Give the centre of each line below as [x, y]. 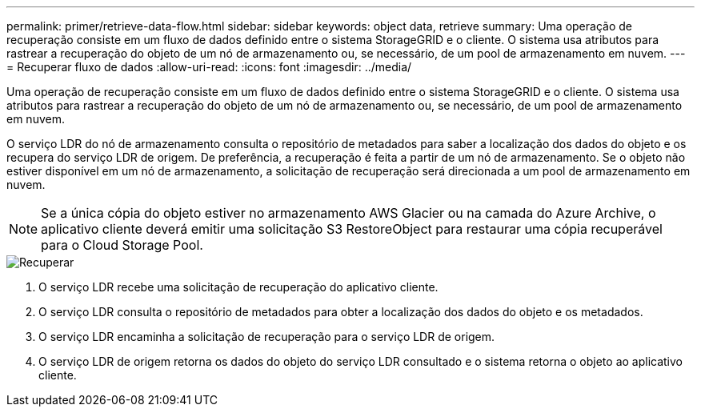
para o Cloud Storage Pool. [122, 245]
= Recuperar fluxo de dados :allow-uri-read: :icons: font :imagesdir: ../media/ [209, 67]
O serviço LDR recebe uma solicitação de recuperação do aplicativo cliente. [238, 287]
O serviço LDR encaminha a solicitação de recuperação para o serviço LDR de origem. [267, 337]
